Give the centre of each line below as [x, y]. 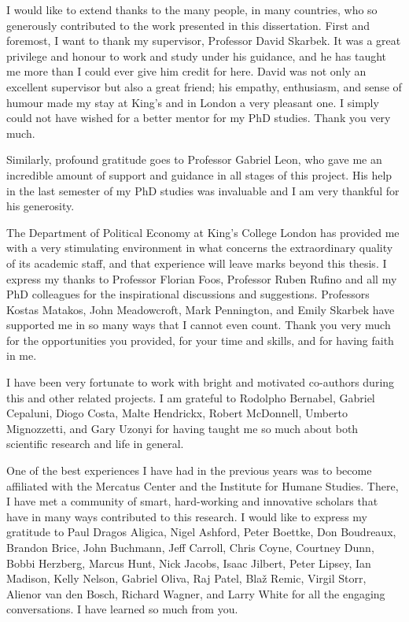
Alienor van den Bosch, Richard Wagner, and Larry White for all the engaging [196, 593]
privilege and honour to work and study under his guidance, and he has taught [197, 56]
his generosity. [41, 206]
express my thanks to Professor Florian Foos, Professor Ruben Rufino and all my [202, 278]
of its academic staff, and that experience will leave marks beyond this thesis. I [197, 263]
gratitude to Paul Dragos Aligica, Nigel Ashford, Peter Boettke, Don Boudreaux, [201, 532]
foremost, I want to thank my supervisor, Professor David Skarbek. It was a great [204, 41]
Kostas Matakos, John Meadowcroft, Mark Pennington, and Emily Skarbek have [201, 309]
